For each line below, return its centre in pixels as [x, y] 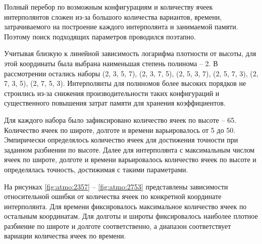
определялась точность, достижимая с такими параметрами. [96, 169]
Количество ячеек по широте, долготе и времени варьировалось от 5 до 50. [120, 130]
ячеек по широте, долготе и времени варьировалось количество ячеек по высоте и [130, 159]
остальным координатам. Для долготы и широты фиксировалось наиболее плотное [131, 216]
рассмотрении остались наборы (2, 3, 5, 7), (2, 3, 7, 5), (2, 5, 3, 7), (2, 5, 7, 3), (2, [131, 73]
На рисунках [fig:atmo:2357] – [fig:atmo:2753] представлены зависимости [116, 186]
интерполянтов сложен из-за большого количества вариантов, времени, [113, 16]
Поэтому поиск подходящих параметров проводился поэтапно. [100, 36]
